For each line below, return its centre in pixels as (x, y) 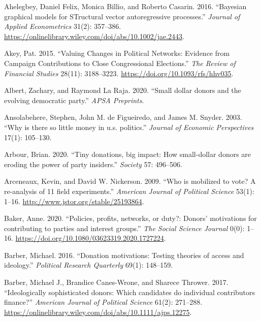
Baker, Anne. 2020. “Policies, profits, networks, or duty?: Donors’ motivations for (130, 218)
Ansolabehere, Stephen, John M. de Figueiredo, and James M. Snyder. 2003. (123, 117)
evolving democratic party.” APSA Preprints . (74, 100)
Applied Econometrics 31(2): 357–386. (63, 26)
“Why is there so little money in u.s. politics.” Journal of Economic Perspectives (129, 127)
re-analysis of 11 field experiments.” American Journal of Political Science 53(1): (129, 191)
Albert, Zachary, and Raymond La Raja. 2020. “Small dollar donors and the (123, 90)
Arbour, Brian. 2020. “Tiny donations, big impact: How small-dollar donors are (128, 154)
